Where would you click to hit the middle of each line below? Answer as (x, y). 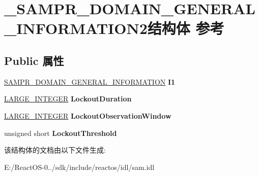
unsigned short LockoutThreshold (61, 133)
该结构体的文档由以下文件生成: (55, 150)
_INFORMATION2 (76, 28)
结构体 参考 (186, 28)
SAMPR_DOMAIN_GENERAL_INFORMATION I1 (90, 81)
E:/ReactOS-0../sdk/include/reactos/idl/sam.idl (79, 167)
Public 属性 (34, 60)
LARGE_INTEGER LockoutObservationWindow (88, 115)
